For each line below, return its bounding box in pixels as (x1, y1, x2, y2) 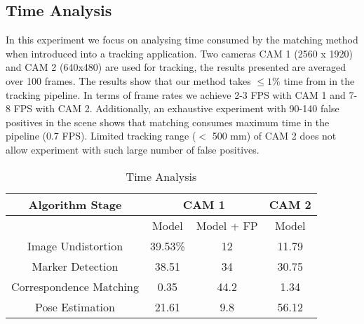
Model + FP (196, 217, 258, 234)
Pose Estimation (35, 298, 115, 315)
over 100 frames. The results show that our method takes (6, 73, 251, 88)
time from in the (283, 73, 355, 88)
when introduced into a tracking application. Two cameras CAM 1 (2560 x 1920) (6, 46, 353, 60)
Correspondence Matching (11, 278, 139, 295)
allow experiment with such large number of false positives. (6, 142, 259, 156)
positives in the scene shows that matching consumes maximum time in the (6, 114, 330, 129)
